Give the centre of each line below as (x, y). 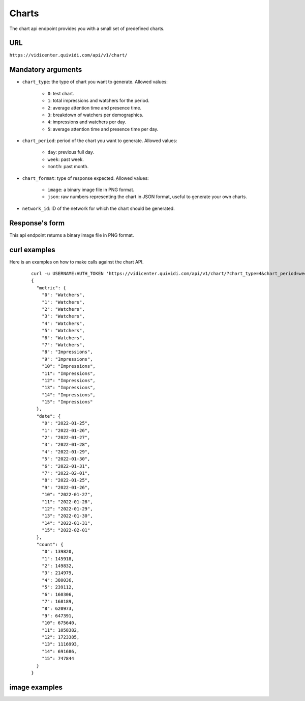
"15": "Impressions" (67, 402)
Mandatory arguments (46, 70)
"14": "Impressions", (69, 395)
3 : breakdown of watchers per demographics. (95, 115)
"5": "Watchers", (63, 331)
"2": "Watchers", (63, 309)
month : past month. (68, 167)
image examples (36, 687)
